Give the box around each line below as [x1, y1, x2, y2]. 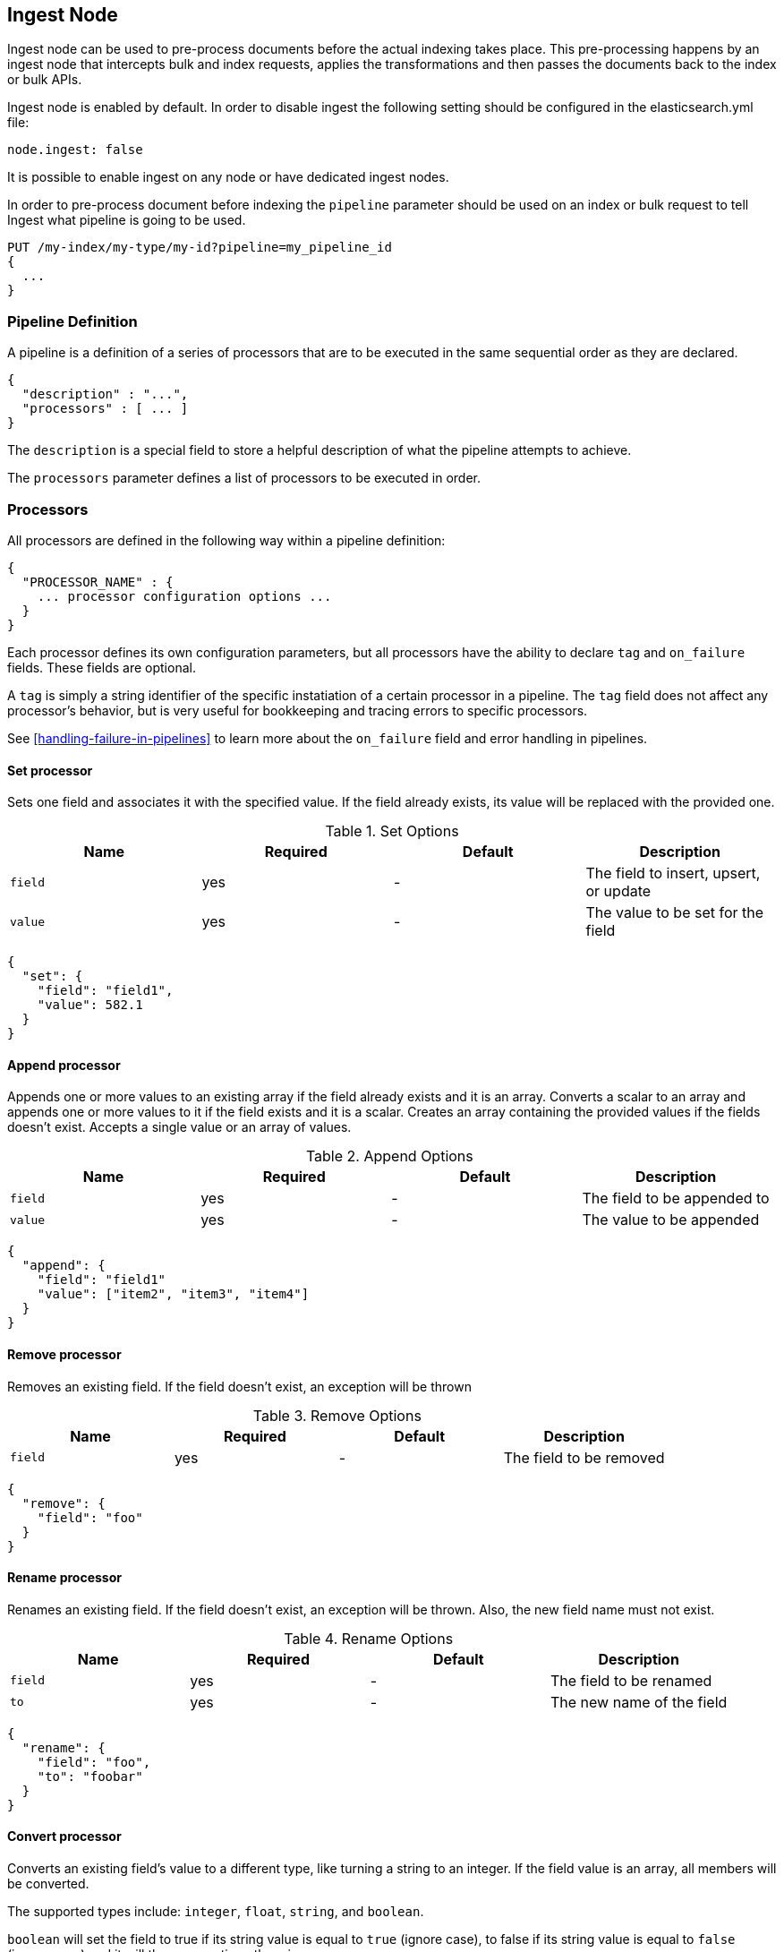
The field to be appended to [582, 1189, 770, 1208]
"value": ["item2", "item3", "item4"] [37, 1287, 310, 1302]
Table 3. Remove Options [252, 1406, 422, 1425]
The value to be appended [582, 1211, 760, 1229]
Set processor [7, 762, 93, 778]
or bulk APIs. [7, 72, 82, 88]
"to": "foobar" [37, 1768, 143, 1784]
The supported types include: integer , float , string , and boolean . [7, 1904, 424, 1920]
